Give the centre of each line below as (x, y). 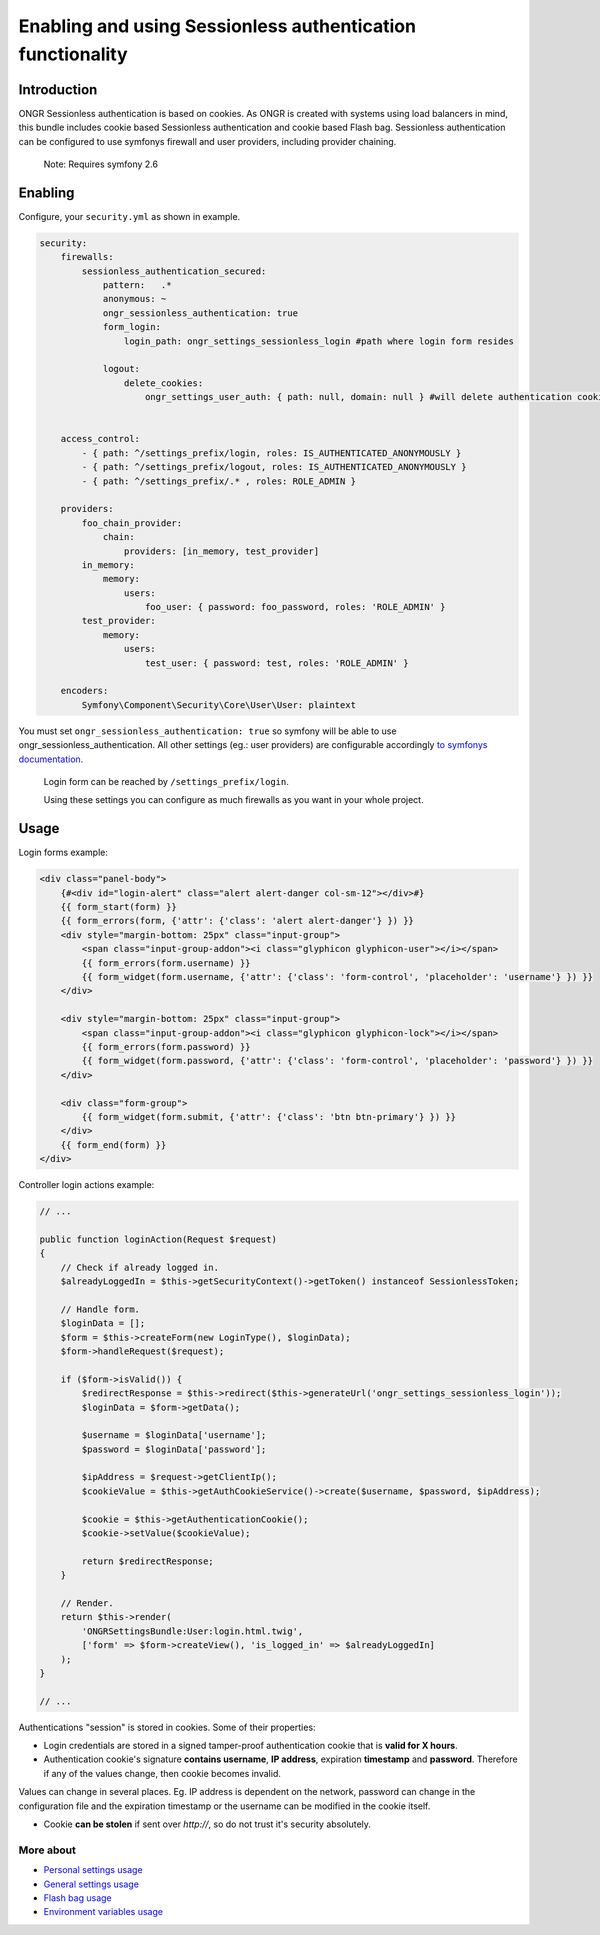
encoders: (84, 691)
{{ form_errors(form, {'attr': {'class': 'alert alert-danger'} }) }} (237, 921)
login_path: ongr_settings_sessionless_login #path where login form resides (319, 341)
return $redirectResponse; (147, 1561)
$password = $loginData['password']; (174, 1449)
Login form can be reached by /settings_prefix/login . (166, 781)
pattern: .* (137, 285)
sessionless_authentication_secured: (174, 271)
